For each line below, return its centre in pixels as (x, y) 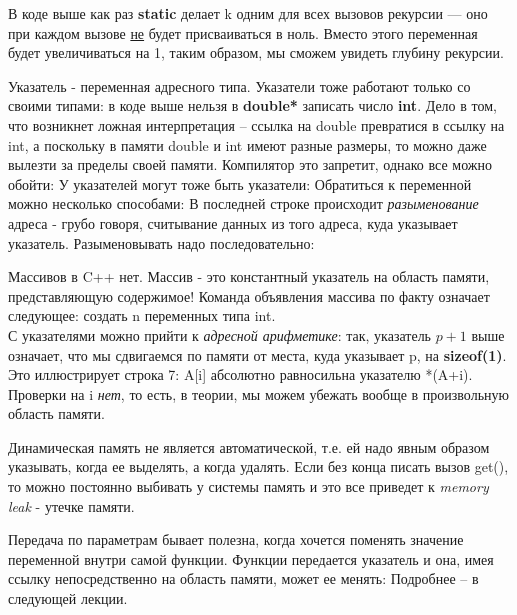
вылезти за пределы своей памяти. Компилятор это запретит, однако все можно (250, 164)
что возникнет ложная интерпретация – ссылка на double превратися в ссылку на (256, 124)
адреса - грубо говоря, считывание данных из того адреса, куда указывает (233, 222)
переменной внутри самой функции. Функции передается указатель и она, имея (251, 558)
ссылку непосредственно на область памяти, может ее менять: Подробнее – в (243, 578)
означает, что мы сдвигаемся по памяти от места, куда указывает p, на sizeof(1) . (257, 354)
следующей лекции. (68, 598)
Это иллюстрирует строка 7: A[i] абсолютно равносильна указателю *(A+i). (240, 374)
